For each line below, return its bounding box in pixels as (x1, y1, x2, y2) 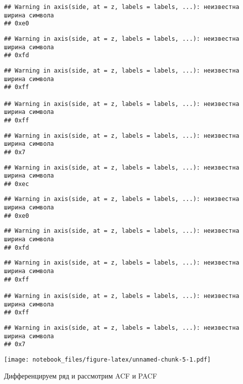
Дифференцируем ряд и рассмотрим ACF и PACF (4, 370, 157, 381)
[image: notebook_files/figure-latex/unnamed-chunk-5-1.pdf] (4, 356, 211, 363)
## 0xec (4, 180, 29, 188)
